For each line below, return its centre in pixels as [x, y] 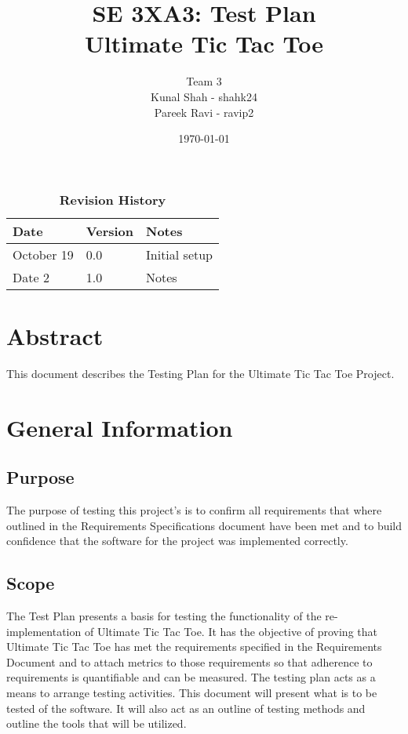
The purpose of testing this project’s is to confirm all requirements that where [194, 509]
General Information [120, 427]
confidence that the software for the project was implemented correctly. [177, 541]
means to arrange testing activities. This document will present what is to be [192, 692]
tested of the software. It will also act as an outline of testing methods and [186, 708]
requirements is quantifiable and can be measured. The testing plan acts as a [191, 677]
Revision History [113, 199]
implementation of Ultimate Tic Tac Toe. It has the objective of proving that [192, 631]
